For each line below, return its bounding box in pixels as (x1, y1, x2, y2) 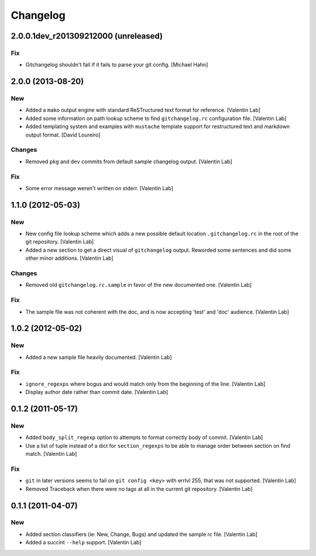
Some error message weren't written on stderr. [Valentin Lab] (25, 184, 174, 191)
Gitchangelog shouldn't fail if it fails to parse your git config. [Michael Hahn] (25, 61, 208, 68)
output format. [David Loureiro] (25, 131, 101, 138)
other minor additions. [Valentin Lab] (25, 255, 114, 262)
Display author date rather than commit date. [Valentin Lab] (25, 389, 169, 396)
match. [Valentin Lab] (25, 451, 77, 458)
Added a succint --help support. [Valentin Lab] (25, 539, 142, 546)
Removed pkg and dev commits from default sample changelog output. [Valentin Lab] (25, 158, 232, 165)
